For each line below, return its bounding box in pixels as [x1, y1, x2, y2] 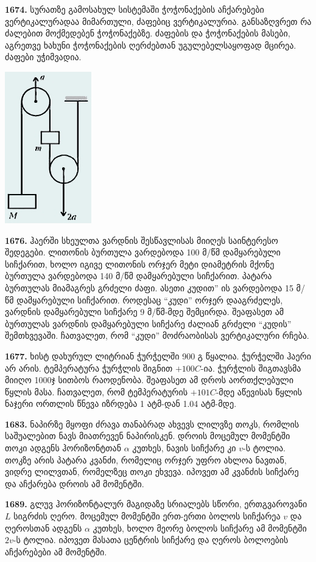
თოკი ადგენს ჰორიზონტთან [5, 442, 121, 454]
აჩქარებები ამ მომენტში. [5, 545, 107, 558]
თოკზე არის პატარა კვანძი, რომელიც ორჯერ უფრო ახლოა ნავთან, [5, 453, 287, 466]
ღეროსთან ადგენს [5, 521, 82, 534]
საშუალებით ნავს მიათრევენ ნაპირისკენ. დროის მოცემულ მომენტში [5, 429, 290, 442]
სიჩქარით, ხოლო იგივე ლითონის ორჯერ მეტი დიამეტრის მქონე [5, 257, 275, 270]
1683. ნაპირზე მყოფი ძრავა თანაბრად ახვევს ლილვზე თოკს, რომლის [5, 417, 299, 430]
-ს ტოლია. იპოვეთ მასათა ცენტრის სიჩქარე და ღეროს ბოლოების [13, 533, 289, 546]
